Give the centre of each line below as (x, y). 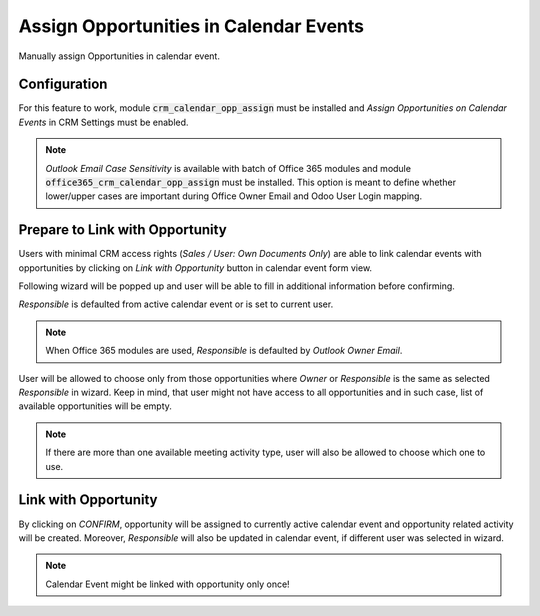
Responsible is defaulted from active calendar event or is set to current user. (176, 304)
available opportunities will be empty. (95, 406)
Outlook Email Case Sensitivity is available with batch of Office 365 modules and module (228, 168)
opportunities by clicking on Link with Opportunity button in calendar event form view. (195, 267)
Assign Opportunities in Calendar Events (191, 26)
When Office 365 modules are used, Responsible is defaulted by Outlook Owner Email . (224, 351)
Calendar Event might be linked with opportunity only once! (167, 584)
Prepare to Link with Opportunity (122, 230)
